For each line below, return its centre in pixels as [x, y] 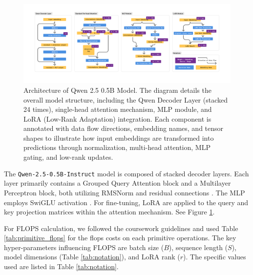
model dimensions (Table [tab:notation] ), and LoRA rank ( [92, 257]
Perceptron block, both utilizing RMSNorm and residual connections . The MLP [125, 192]
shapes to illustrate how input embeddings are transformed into [119, 137]
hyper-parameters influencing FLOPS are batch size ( [84, 247]
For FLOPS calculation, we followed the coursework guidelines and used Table [121, 228]
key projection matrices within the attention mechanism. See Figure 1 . [109, 212]
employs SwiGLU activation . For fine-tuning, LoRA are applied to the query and [126, 202]
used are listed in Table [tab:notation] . [61, 266]
